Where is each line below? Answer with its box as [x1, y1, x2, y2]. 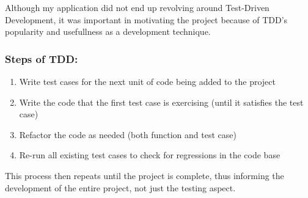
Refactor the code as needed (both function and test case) [19, 128, 237, 141]
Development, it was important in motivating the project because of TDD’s [5, 13, 288, 26]
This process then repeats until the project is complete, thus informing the [5, 169, 284, 182]
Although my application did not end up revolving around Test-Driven [5, 1, 269, 13]
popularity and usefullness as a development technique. [5, 25, 211, 38]
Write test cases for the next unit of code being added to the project [19, 75, 276, 87]
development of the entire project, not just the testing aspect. [5, 181, 236, 194]
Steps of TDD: [5, 51, 78, 66]
